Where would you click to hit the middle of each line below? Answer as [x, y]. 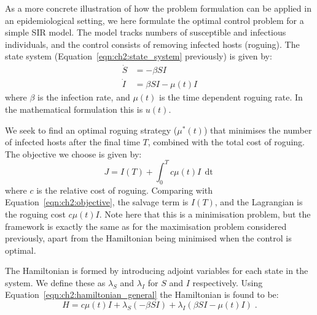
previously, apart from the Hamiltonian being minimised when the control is [148, 238]
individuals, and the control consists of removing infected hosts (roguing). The [152, 44]
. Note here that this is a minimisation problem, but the [205, 214]
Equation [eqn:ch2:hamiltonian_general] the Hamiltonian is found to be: [142, 294]
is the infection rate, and [84, 97]
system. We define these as [55, 282]
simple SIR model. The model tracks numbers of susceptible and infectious [146, 32]
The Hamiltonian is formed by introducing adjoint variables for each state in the [157, 271]
